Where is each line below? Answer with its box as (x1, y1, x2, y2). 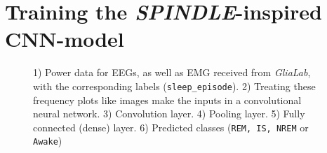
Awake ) (33, 133, 62, 148)
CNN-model (5, 24, 124, 53)
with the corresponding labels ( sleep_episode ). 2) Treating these (33, 78, 316, 93)
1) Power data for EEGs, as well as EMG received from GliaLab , (33, 65, 311, 80)
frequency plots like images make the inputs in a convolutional (33, 92, 302, 107)
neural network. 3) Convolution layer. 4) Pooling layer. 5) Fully (33, 106, 305, 121)
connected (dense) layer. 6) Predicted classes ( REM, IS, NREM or (33, 119, 309, 134)
